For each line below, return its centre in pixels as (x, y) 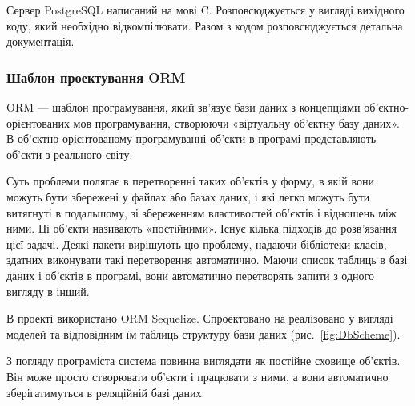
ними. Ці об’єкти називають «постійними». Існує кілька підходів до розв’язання (201, 228)
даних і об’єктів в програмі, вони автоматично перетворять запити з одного (190, 275)
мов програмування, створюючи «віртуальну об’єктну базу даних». (236, 122)
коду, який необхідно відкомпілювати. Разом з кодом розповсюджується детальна (205, 25)
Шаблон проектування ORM (96, 77)
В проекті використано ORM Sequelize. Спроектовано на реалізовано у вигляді (200, 318)
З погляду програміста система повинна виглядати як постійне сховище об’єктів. (203, 361)
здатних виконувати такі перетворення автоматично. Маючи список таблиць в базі (207, 260)
